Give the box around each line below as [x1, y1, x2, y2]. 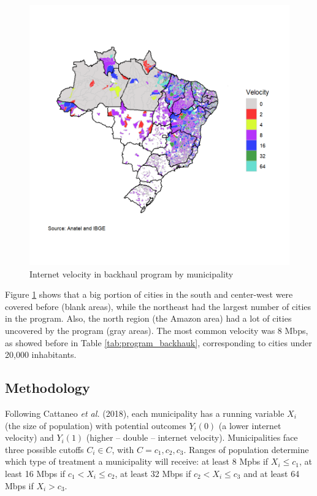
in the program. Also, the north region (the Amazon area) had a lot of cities [5, 312, 292, 325]
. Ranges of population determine [183, 443, 309, 455]
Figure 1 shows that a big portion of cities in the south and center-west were [5, 288, 293, 301]
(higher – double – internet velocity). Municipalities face [86, 431, 298, 444]
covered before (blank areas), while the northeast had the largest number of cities [5, 300, 311, 312]
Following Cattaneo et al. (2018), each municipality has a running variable [5, 406, 285, 419]
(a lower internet [218, 419, 281, 432]
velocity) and [5, 431, 54, 444]
